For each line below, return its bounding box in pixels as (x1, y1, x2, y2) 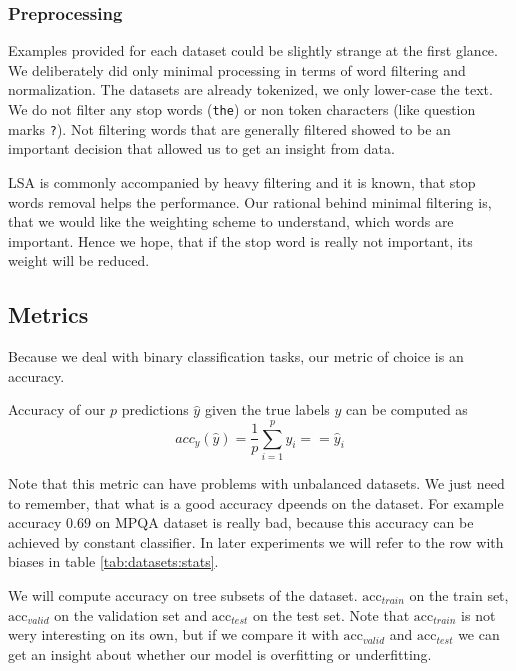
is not (461, 604, 496, 625)
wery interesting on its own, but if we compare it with (8, 624, 339, 645)
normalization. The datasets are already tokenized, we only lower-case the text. (8, 79, 493, 100)
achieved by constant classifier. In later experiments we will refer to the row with (8, 531, 504, 552)
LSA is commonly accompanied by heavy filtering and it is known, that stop (8, 171, 476, 192)
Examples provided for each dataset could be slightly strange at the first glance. (8, 40, 498, 61)
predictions (121, 399, 189, 420)
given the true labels (204, 399, 330, 420)
